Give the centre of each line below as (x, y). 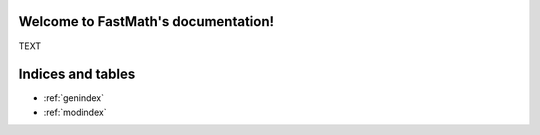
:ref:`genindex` (74, 98)
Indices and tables (77, 74)
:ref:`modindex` (75, 112)
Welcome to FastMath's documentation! (146, 21)
